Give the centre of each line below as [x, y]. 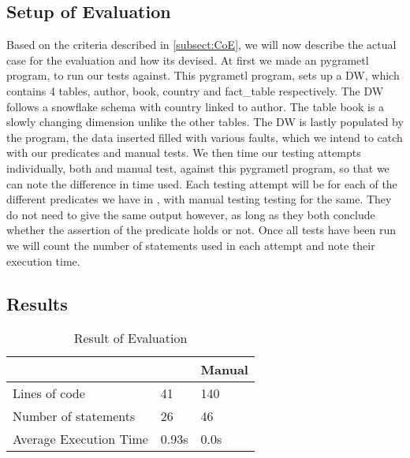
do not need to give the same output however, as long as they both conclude [191, 214]
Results [37, 303]
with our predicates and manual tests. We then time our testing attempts [184, 153]
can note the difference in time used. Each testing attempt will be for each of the [202, 183]
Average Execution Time [80, 439]
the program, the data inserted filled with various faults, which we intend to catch [205, 137]
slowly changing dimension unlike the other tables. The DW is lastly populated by [205, 122]
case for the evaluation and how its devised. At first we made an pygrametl [188, 60]
